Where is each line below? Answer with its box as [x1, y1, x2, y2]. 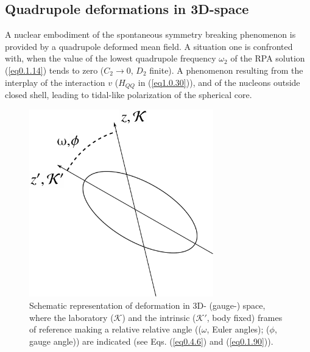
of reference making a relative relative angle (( [29, 323, 202, 336]
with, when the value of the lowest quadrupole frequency [5, 52, 216, 65]
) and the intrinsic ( [122, 311, 196, 323]
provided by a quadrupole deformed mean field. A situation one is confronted [5, 40, 293, 52]
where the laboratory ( [29, 311, 114, 323]
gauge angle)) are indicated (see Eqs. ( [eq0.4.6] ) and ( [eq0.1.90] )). [29, 334, 273, 347]
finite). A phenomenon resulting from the [149, 63, 303, 76]
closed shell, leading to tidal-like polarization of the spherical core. [5, 88, 252, 101]
